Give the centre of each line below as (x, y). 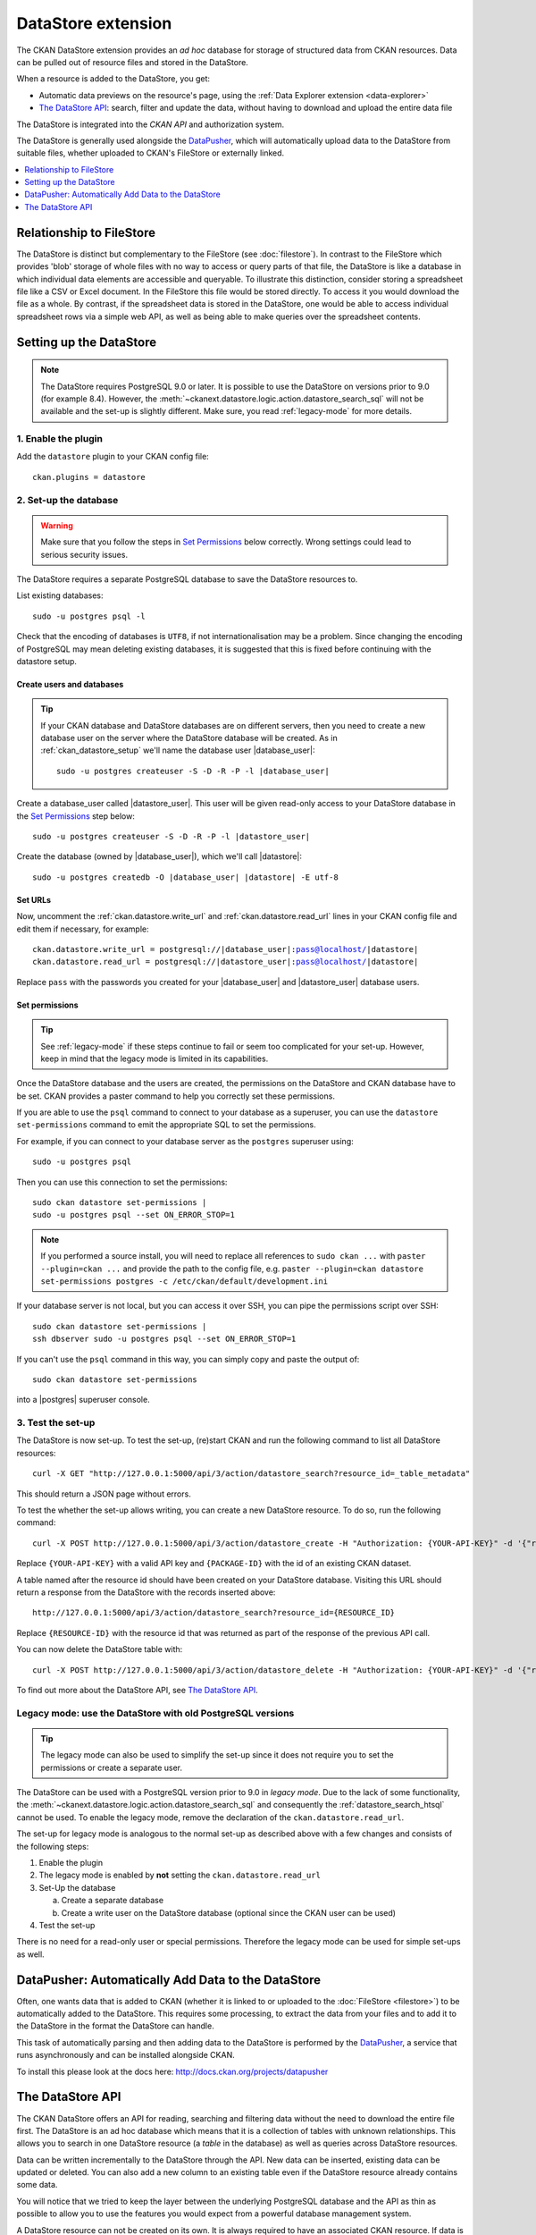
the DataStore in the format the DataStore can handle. (115, 2026)
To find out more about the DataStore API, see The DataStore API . (137, 1690)
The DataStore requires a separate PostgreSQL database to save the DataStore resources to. (187, 579)
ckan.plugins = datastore (89, 477)
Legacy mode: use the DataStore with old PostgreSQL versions (155, 1713)
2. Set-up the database (67, 500)
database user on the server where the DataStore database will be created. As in (189, 738)
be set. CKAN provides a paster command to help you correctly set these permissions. (176, 1096)
